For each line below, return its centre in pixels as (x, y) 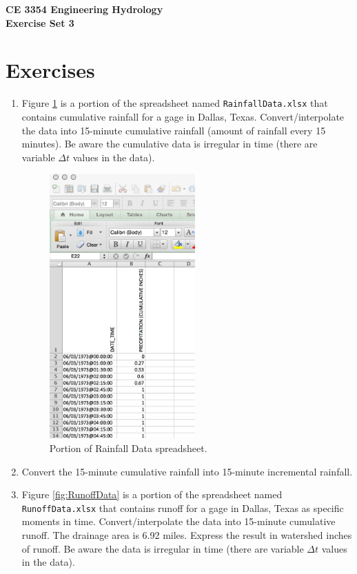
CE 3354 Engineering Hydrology (84, 9)
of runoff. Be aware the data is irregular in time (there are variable (163, 548)
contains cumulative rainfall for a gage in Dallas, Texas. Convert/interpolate (183, 116)
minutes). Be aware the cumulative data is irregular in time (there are (170, 144)
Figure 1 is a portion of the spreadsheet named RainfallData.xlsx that (175, 103)
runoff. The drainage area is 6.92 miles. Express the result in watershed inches (187, 534)
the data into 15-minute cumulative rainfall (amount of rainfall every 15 (174, 130)
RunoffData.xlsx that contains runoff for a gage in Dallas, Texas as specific (183, 508)
